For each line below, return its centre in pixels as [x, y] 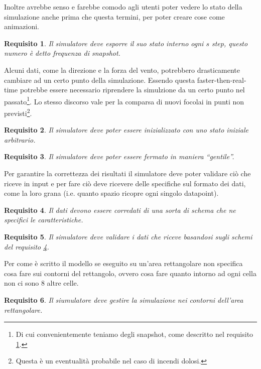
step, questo [230, 43]
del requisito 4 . [27, 246]
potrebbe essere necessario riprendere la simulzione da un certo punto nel [132, 90]
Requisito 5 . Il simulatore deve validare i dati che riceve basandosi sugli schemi [128, 236]
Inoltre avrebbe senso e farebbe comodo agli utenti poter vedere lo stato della [123, 7]
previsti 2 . [18, 112]
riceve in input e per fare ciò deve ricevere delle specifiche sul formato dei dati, [125, 183]
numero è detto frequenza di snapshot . [62, 53]
